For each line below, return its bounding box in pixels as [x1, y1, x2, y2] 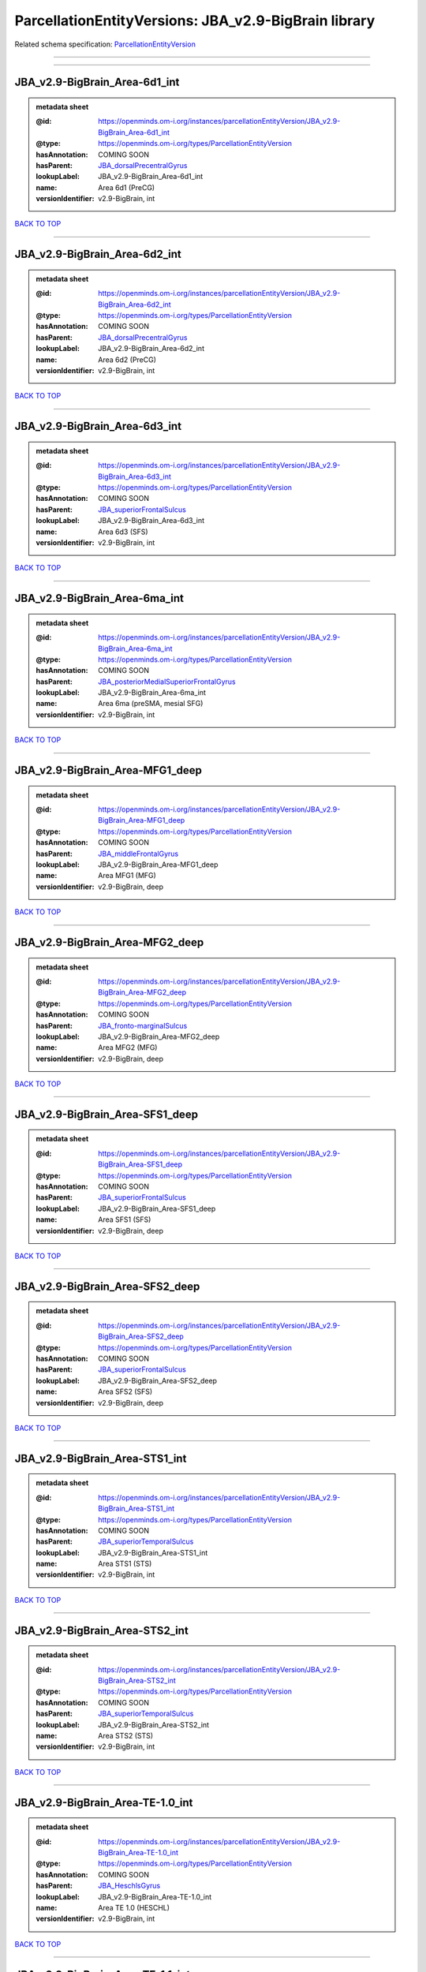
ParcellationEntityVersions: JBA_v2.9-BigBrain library [14, 12, 376, 29]
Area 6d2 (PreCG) [98, 355, 157, 364]
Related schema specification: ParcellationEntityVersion [14, 39, 196, 49]
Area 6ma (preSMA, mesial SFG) [98, 699, 204, 708]
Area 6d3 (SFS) [98, 527, 149, 536]
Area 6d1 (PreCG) [98, 182, 155, 192]
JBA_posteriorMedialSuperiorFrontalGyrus [98, 677, 236, 686]
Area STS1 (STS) [98, 1559, 152, 1569]
